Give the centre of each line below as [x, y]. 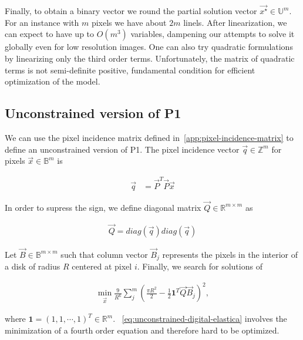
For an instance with [42, 22]
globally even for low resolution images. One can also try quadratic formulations [149, 47]
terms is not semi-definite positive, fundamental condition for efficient [130, 70]
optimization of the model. [53, 81]
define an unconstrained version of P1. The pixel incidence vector [122, 149]
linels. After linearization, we [235, 22]
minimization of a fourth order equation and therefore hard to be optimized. [142, 330]
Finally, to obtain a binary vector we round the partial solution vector [131, 11]
